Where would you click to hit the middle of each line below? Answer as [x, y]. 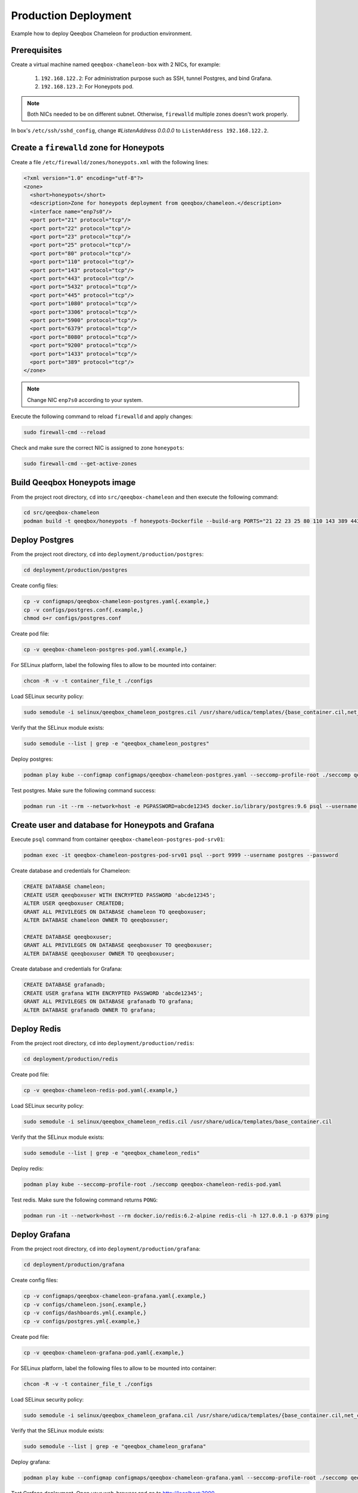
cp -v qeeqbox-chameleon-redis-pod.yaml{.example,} [101, 1090]
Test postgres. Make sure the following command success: [84, 790]
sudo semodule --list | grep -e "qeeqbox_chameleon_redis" [112, 1153]
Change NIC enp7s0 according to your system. [85, 400]
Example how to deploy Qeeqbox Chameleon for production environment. [101, 33]
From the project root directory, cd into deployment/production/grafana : [106, 1249]
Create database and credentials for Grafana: [67, 969]
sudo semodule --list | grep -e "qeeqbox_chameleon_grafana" [115, 1446]
